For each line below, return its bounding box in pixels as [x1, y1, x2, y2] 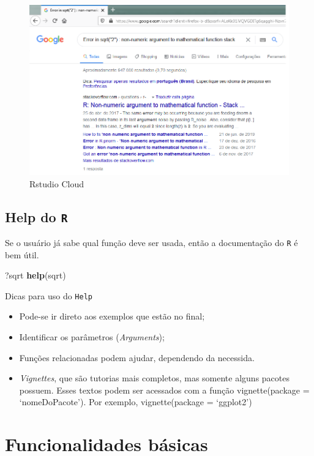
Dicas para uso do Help [5, 289, 92, 302]
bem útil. [5, 248, 39, 261]
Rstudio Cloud [29, 177, 84, 190]
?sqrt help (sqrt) [5, 269, 66, 282]
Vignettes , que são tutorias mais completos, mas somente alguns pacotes [19, 372, 290, 384]
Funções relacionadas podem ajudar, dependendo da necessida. [19, 351, 255, 364]
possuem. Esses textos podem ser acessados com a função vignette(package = [19, 383, 310, 396]
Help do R [5, 207, 68, 226]
